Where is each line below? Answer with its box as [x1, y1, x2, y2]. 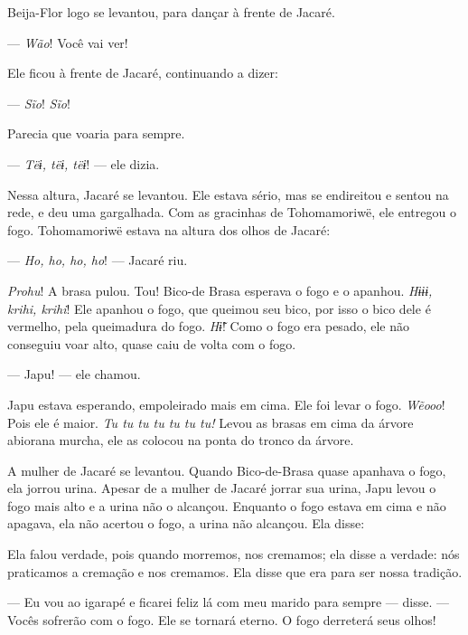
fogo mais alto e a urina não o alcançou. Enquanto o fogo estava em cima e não [7, 496, 446, 515]
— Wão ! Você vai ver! [7, 33, 128, 52]
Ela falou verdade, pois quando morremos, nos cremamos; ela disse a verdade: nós [7, 545, 460, 564]
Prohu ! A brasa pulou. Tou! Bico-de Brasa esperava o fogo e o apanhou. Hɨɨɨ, [7, 280, 433, 299]
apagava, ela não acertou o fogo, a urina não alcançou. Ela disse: [7, 514, 365, 533]
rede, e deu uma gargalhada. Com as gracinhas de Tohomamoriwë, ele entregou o [7, 203, 456, 222]
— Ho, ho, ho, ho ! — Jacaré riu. [7, 251, 188, 270]
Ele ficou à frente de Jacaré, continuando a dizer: [7, 63, 278, 82]
